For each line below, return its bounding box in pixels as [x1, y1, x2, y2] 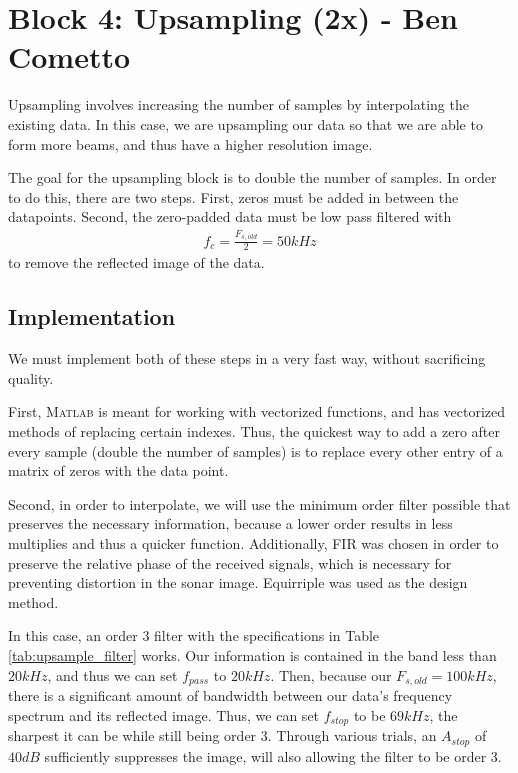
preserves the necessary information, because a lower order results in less [8, 513, 453, 534]
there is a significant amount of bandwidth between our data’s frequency [8, 685, 453, 706]
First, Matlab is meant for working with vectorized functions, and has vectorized [8, 401, 506, 422]
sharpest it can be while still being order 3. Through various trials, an [8, 725, 437, 746]
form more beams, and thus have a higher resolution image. [8, 133, 373, 154]
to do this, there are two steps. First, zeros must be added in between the [8, 186, 459, 207]
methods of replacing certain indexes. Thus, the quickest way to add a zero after [8, 421, 500, 442]
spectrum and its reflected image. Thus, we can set [8, 704, 320, 725]
